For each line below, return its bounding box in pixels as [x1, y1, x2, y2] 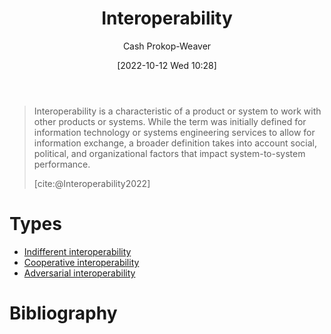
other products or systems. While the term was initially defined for [33, 115, 307, 127]
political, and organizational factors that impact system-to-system [33, 147, 306, 159]
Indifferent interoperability [23, 245, 132, 257]
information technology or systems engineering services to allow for [33, 126, 316, 138]
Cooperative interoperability [23, 256, 140, 268]
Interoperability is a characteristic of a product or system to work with [33, 105, 322, 117]
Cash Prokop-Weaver [122, 40, 212, 52]
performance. [33, 158, 91, 170]
